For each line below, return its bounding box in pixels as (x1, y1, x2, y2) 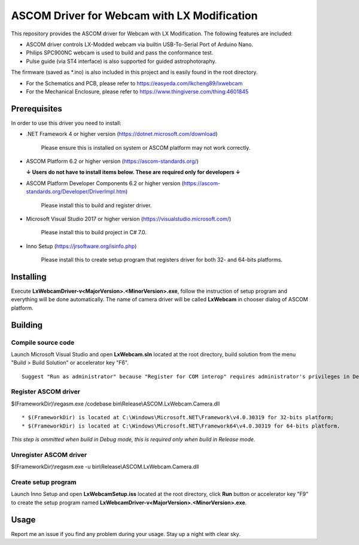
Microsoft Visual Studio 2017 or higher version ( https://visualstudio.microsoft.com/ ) (26, 215, 232, 222)
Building (11, 320, 43, 330)
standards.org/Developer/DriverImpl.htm (26, 188, 126, 195)
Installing (11, 271, 47, 281)
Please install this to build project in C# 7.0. (41, 229, 147, 236)
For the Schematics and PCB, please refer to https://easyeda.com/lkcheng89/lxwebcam (26, 80, 243, 87)
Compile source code (11, 338, 75, 347)
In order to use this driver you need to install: (11, 119, 122, 126)
